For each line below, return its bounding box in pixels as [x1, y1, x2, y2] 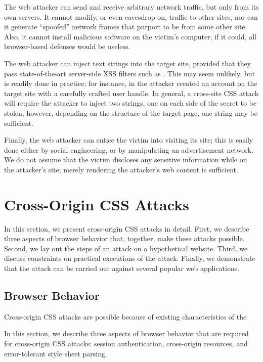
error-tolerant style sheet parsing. [4, 348, 107, 358]
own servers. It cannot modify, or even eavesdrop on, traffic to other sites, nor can [4, 11, 258, 22]
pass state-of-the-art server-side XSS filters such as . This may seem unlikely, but [4, 68, 255, 78]
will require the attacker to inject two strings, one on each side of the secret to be [4, 98, 256, 108]
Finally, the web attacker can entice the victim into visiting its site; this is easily [4, 134, 253, 145]
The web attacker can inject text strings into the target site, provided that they [4, 58, 251, 68]
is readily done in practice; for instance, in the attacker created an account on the [4, 78, 257, 88]
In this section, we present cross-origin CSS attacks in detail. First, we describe [4, 223, 249, 234]
